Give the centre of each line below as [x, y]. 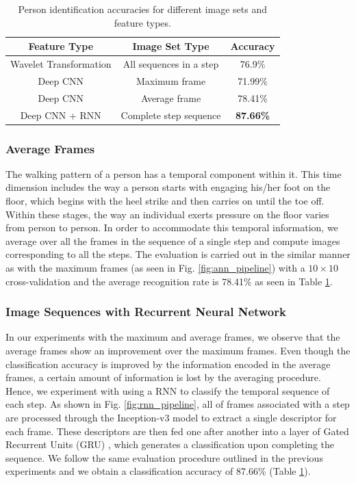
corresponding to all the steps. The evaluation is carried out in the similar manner [178, 254]
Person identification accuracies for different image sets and [143, 9]
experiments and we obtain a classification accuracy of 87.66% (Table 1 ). [158, 471]
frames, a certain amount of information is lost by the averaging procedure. [163, 377]
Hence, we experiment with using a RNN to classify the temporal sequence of [168, 390]
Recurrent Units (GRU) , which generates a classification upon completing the [170, 444]
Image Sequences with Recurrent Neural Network [146, 312]
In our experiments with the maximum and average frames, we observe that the [173, 337]
